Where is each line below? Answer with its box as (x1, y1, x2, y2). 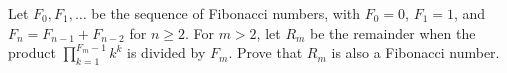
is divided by (127, 42, 206, 63)
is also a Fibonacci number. (331, 42, 500, 63)
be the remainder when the (310, 22, 476, 43)
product (8, 42, 56, 63)
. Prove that (228, 42, 303, 63)
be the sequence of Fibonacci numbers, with (91, 3, 361, 23)
